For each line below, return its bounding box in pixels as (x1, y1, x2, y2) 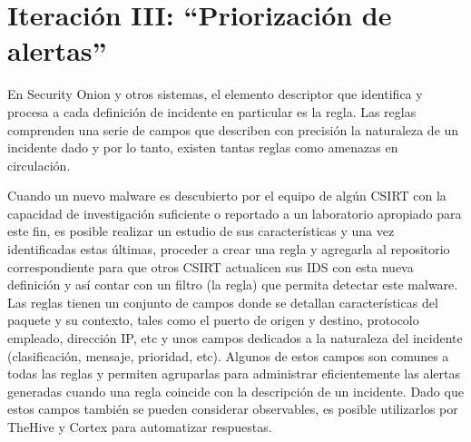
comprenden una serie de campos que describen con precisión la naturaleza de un (7, 120, 459, 139)
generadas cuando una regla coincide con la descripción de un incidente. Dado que (7, 381, 464, 400)
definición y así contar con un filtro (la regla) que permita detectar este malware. (7, 275, 458, 294)
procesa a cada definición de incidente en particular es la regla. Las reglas (7, 102, 417, 121)
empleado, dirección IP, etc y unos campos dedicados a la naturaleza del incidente (7, 329, 463, 348)
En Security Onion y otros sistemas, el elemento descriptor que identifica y (7, 84, 423, 103)
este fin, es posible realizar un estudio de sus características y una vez (7, 221, 395, 241)
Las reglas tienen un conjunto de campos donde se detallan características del (7, 292, 438, 311)
